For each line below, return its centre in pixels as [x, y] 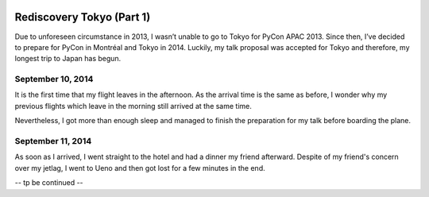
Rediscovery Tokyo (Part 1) [83, 17]
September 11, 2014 [53, 141]
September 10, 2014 [54, 79]
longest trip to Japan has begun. [68, 59]
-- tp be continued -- [49, 183]
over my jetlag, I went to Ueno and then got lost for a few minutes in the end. [140, 168]
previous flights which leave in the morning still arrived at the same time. [133, 106]
